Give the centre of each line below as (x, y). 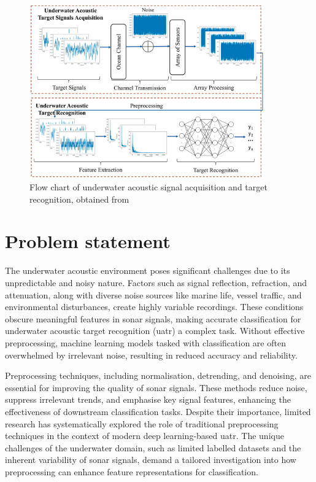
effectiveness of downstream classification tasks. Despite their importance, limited (158, 411)
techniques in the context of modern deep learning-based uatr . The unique (145, 436)
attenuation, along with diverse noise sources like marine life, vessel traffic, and (153, 294)
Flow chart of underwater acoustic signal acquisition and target (148, 187)
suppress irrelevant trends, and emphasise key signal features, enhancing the (148, 399)
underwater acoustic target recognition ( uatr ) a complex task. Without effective (155, 331)
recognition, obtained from (79, 199)
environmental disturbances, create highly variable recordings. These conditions (154, 307)
